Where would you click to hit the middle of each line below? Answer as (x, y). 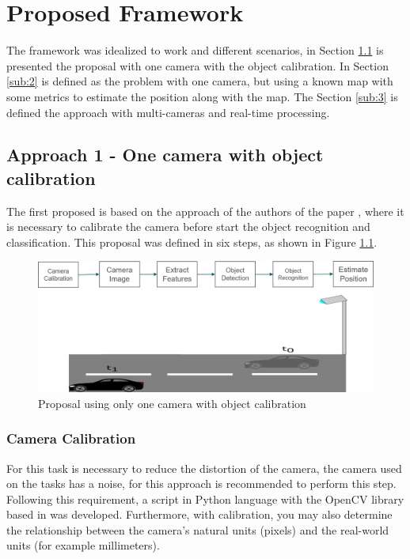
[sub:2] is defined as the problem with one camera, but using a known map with (200, 81)
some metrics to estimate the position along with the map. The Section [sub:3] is (202, 96)
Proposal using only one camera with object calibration (172, 403)
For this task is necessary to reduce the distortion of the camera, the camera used (204, 468)
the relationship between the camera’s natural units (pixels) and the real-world (198, 529)
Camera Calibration (71, 438)
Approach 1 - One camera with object (165, 155)
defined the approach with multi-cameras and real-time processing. (168, 112)
